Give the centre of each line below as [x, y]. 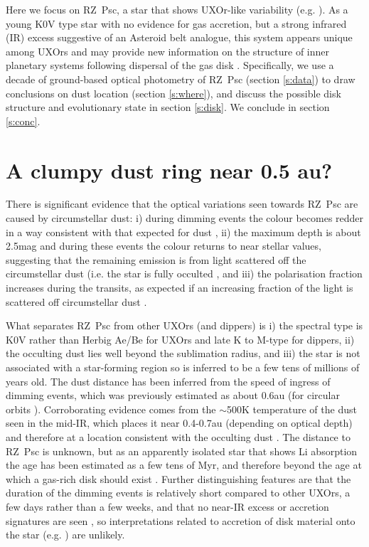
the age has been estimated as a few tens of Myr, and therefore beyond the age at [184, 465]
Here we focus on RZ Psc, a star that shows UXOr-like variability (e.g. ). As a [177, 9]
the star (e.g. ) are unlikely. [65, 535]
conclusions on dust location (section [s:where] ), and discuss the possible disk [173, 93]
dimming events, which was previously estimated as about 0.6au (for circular [173, 395]
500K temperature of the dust [292, 409]
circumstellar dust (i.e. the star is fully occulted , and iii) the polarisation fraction [184, 273]
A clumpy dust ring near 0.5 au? [169, 170]
